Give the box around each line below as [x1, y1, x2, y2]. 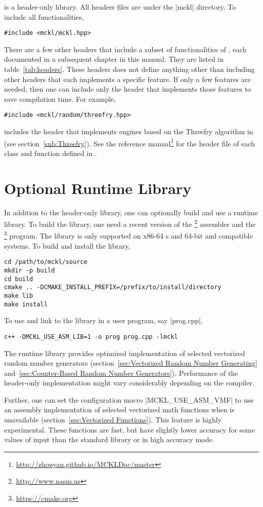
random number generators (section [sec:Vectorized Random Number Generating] [4, 358, 257, 368]
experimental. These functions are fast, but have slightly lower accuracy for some [4, 424, 255, 435]
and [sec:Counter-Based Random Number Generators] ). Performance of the [4, 367, 238, 378]
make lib [4, 292, 33, 299]
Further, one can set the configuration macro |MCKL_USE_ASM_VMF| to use [4, 394, 254, 405]
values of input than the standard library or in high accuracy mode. [4, 434, 214, 445]
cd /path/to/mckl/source [4, 258, 87, 266]
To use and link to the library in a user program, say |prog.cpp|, [4, 315, 203, 326]
